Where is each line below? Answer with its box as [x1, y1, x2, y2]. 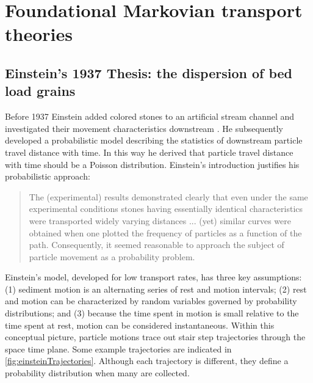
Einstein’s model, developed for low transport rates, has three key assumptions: [5, 271, 302, 283]
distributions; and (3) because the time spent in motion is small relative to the [5, 307, 299, 319]
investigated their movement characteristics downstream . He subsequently [5, 122, 283, 134]
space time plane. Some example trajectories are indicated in [5, 342, 232, 355]
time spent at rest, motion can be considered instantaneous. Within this [5, 318, 275, 331]
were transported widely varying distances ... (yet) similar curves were [29, 214, 291, 227]
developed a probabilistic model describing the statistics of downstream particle [5, 134, 303, 147]
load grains [5, 81, 76, 100]
